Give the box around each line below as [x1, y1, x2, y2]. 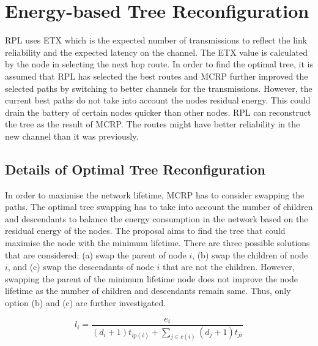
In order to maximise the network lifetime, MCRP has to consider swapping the [5, 188, 305, 201]
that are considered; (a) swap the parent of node [5, 248, 187, 261]
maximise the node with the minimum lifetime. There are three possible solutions [5, 236, 310, 249]
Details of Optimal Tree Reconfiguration [5, 159, 265, 178]
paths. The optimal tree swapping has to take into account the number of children [5, 200, 313, 213]
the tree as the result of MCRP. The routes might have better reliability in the [5, 118, 300, 130]
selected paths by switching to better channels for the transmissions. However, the [5, 81, 312, 94]
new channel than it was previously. [5, 129, 139, 142]
